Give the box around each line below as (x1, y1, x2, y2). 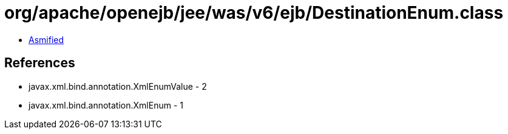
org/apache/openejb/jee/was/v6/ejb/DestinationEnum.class (4, 2, 504, 23)
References (4, 55, 75, 71)
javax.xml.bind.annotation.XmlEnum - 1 (29, 99, 183, 110)
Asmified (29, 34, 64, 45)
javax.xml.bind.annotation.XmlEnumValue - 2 (29, 81, 207, 92)
